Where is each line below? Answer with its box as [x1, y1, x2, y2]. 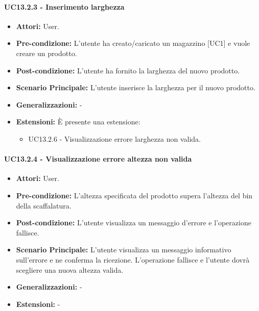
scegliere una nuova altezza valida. [16, 264, 124, 275]
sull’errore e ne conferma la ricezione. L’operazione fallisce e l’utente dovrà [16, 254, 250, 265]
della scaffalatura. [16, 200, 72, 211]
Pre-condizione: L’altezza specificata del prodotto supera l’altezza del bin [16, 190, 253, 200]
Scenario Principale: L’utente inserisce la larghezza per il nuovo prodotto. [16, 82, 255, 93]
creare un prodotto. [16, 47, 77, 58]
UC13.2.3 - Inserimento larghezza [4, 1, 125, 12]
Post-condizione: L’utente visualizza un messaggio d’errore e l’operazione [16, 217, 251, 228]
